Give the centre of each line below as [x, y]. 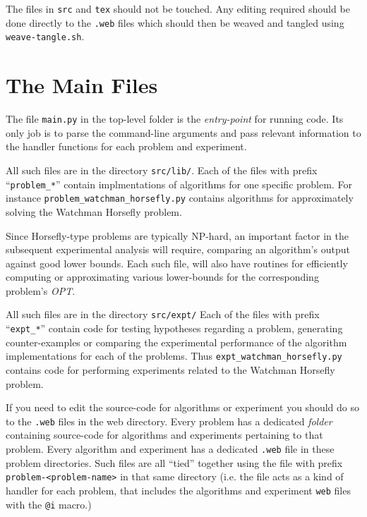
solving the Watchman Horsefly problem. [94, 211]
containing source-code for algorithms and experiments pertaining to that [164, 435]
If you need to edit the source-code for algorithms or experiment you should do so [182, 407]
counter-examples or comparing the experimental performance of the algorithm [176, 342]
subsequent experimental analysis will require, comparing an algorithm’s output [178, 249]
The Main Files [82, 85]
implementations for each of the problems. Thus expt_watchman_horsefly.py [174, 356]
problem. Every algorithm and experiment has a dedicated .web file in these [170, 449]
